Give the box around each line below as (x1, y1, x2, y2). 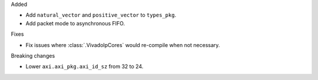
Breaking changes (11, 52, 55, 59)
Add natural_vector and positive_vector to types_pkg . (25, 12, 177, 19)
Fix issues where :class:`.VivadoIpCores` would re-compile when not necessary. (25, 41, 220, 48)
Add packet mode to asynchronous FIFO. (25, 19, 125, 26)
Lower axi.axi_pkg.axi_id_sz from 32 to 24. (25, 63, 144, 70)
